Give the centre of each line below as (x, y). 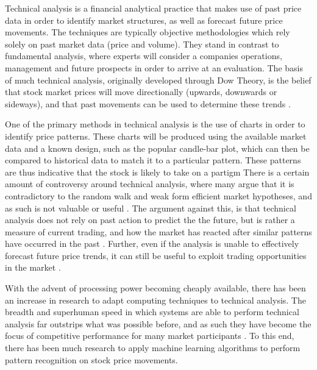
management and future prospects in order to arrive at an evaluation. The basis (154, 67)
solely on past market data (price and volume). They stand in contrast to (142, 44)
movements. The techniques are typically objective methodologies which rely (148, 32)
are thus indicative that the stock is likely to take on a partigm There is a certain (157, 172)
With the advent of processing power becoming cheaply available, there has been (155, 288)
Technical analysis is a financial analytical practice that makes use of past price (153, 8)
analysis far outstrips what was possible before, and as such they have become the (158, 323)
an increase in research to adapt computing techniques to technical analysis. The (155, 300)
